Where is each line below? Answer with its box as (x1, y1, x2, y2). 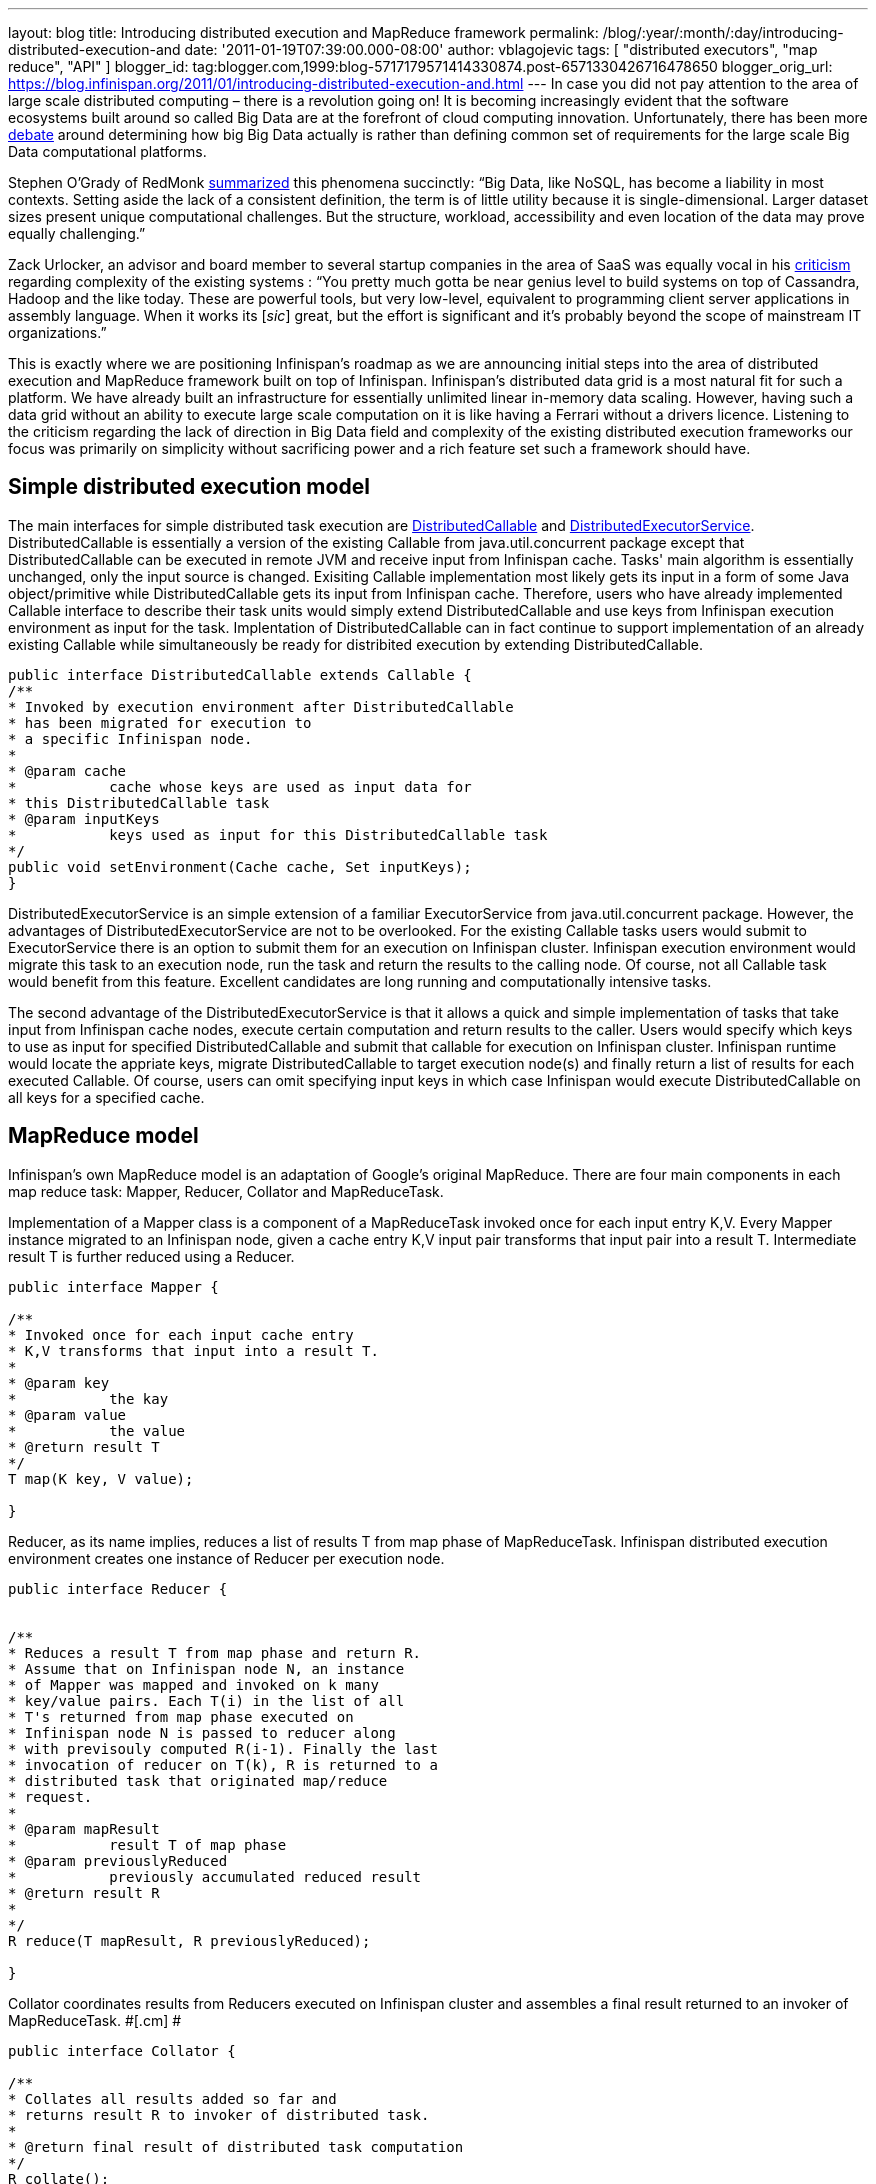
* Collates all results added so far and (8, 2090, 337, 2107)
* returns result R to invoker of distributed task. (8, 2106, 430, 2123)
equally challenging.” (8, 225, 146, 242)
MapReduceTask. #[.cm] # (8, 2011, 182, 2029)
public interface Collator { (8, 2042, 236, 2059)
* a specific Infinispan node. (8, 730, 253, 747)
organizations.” (8, 324, 107, 341)
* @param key (8, 1374, 110, 1391)
